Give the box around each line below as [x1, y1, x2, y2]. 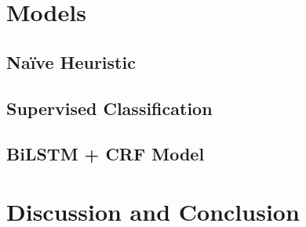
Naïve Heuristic [6, 49, 136, 74]
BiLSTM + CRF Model [6, 142, 205, 166]
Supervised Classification [6, 95, 213, 120]
